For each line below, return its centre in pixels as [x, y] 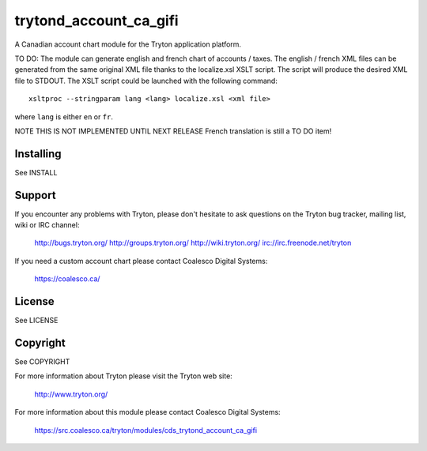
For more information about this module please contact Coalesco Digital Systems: [147, 412]
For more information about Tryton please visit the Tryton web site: [123, 376]
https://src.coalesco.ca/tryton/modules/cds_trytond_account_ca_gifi [145, 430]
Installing [38, 154]
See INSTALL [36, 172]
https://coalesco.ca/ [67, 279]
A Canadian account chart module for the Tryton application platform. [128, 44]
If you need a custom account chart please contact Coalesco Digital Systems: [141, 261]
